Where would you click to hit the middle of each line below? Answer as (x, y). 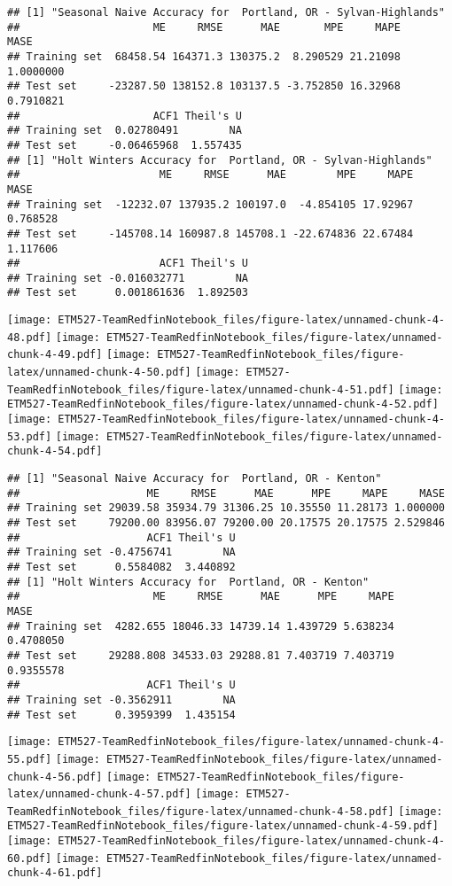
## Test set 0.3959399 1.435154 (121, 715)
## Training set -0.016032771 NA (128, 278)
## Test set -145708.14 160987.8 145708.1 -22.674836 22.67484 (210, 233)
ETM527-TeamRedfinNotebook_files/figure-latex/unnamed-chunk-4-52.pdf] (223, 404)
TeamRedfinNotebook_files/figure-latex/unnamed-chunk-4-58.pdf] (201, 811)
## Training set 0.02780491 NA (125, 131)
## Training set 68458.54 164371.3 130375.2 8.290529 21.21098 (204, 56)
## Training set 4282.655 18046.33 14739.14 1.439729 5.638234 (201, 626)
